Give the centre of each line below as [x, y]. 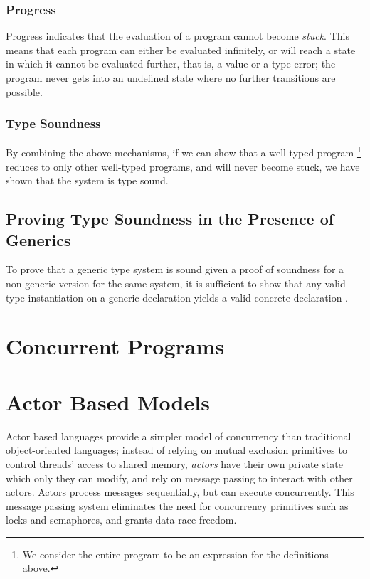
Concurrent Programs [115, 346]
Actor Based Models [108, 402]
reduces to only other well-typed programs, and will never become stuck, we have [183, 166]
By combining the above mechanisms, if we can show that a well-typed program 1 [184, 152]
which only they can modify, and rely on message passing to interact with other [179, 478]
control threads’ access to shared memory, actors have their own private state [174, 463]
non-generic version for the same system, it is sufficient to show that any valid [176, 283]
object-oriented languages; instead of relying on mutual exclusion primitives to [176, 450]
